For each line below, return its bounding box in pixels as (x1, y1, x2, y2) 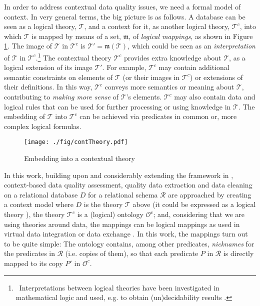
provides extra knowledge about (123, 52, 221, 62)
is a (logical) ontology (77, 209, 143, 219)
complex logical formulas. (4, 120, 81, 131)
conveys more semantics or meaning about (104, 81, 234, 92)
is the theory (83, 199, 123, 209)
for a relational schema (88, 189, 158, 199)
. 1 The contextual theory (35, 50, 111, 62)
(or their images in (122, 71, 180, 82)
